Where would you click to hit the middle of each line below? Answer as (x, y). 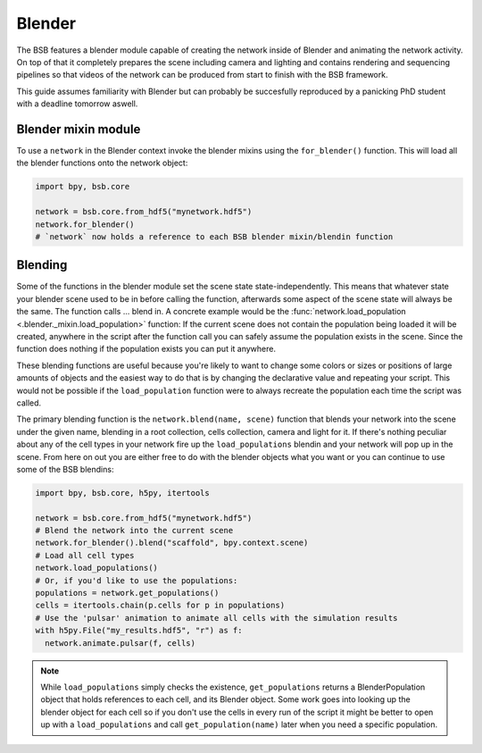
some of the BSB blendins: (65, 469)
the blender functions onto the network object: (102, 163)
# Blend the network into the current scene (134, 531)
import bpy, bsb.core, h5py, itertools (122, 493)
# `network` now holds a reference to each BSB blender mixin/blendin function (214, 236)
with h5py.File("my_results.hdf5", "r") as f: (139, 631)
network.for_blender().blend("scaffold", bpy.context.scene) (172, 543)
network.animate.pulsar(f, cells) (120, 643)
